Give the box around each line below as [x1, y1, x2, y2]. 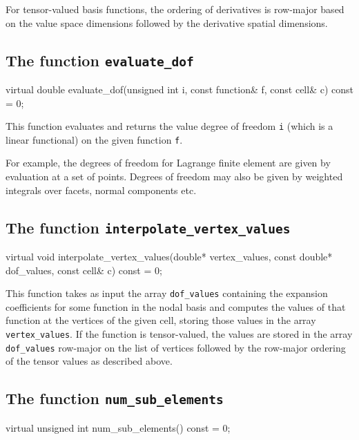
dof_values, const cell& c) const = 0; [6, 262, 162, 277]
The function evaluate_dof [6, 49, 194, 70]
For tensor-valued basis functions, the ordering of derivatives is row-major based [6, 2, 345, 16]
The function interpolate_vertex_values [6, 216, 291, 238]
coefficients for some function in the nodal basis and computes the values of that [6, 299, 346, 314]
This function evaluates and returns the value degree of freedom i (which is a [6, 119, 333, 133]
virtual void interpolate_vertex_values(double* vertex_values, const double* [6, 249, 333, 264]
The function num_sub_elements [6, 388, 224, 409]
